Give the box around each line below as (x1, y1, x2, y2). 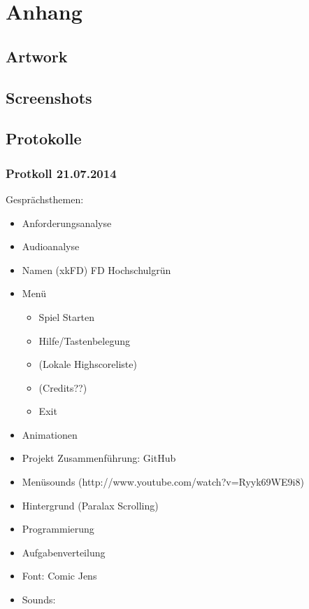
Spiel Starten (38, 309, 94, 324)
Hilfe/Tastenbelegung (38, 333, 130, 348)
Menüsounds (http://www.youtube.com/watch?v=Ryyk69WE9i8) (22, 474, 304, 489)
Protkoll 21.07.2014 (6, 164, 117, 182)
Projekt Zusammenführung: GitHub (22, 451, 176, 465)
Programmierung (22, 521, 94, 536)
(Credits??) (38, 380, 87, 395)
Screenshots (6, 86, 92, 108)
